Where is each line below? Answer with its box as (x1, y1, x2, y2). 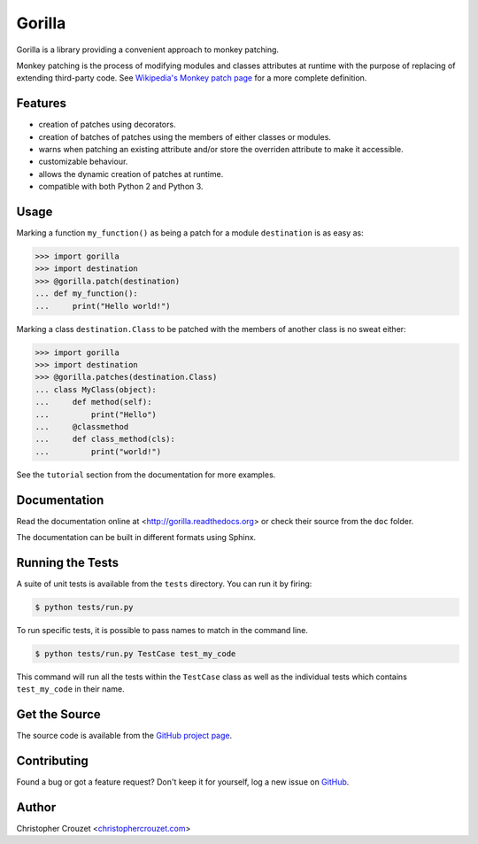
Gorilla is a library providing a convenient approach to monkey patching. (16, 44, 279, 55)
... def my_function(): (35, 289, 139, 298)
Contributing (16, 753, 89, 768)
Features (16, 96, 66, 111)
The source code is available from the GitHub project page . (16, 731, 233, 741)
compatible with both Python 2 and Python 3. (38, 182, 204, 192)
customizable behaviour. (38, 156, 128, 167)
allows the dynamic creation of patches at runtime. (38, 168, 224, 179)
